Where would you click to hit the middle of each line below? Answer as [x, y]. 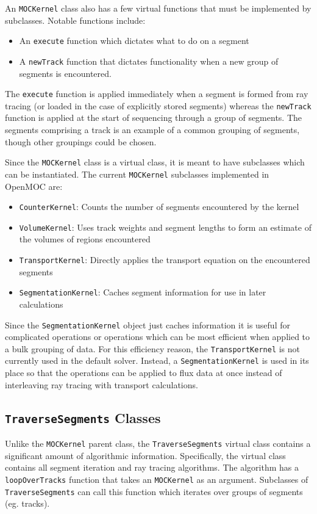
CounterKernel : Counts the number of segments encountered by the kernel [159, 207]
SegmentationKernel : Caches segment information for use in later [143, 292]
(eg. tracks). [27, 503]
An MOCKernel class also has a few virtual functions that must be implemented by [158, 8]
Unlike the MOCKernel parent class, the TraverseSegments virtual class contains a [158, 443]
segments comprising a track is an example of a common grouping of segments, [152, 130]
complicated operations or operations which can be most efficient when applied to [158, 337]
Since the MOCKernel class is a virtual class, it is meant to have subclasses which [155, 162]
